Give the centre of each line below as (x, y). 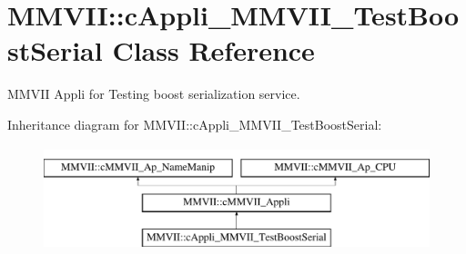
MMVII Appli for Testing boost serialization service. (154, 94)
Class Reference (213, 50)
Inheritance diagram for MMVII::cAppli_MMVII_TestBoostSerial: (195, 124)
